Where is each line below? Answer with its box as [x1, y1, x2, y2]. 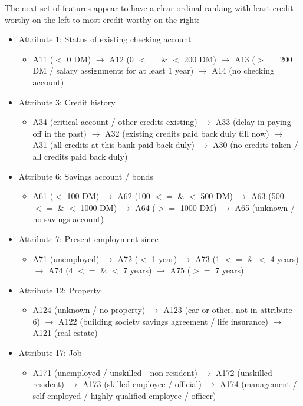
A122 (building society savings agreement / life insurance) [58, 315, 268, 327]
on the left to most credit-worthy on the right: [32, 13, 200, 25]
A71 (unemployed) [32, 252, 100, 265]
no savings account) [32, 213, 104, 225]
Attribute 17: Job [18, 346, 82, 359]
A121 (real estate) [32, 326, 98, 339]
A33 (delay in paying [215, 115, 291, 128]
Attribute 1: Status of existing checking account [18, 33, 192, 45]
